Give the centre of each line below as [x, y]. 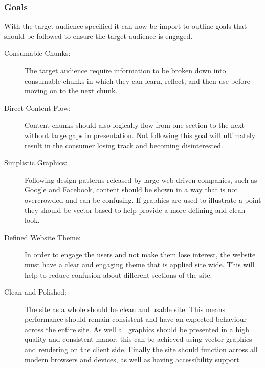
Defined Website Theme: [42, 237]
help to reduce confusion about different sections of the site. [118, 274]
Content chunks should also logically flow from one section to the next [135, 125]
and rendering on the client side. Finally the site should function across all [141, 349]
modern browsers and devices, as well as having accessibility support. [133, 359]
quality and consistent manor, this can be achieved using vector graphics [138, 339]
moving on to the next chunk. [71, 91]
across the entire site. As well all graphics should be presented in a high [137, 329]
